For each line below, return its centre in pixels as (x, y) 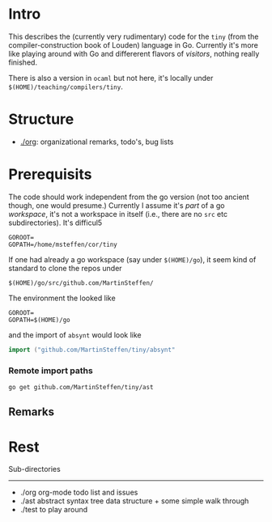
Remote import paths (51, 371)
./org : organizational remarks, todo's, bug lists (97, 142)
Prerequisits (50, 174)
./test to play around (54, 510)
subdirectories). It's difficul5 (55, 223)
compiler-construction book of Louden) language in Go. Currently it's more (134, 45)
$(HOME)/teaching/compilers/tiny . (66, 87)
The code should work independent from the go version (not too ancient (129, 197)
